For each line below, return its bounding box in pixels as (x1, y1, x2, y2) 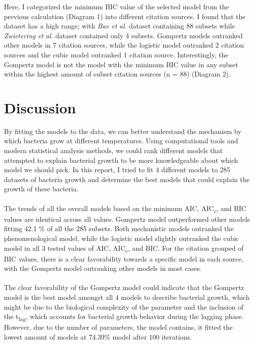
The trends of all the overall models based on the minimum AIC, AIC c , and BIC (4, 203, 247, 214)
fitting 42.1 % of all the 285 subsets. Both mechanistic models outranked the (4, 223, 234, 234)
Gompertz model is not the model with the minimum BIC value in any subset (4, 59, 238, 69)
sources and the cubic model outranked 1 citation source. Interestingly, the (4, 49, 229, 59)
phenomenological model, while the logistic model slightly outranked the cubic (4, 233, 239, 243)
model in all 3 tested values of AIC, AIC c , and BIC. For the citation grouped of (4, 242, 244, 254)
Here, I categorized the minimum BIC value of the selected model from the (4, 1, 229, 11)
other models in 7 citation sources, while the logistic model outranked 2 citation (4, 40, 244, 50)
